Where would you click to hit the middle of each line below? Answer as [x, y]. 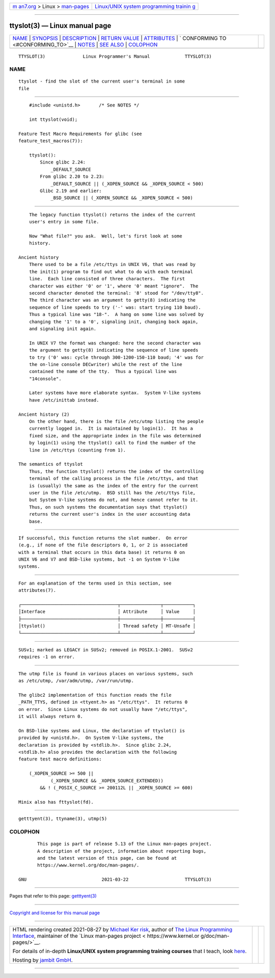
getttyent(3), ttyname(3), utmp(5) [63, 819]
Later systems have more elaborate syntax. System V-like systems [115, 393]
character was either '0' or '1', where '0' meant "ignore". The [114, 286]
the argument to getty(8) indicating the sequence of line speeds [114, 350]
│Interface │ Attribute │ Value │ [107, 612]
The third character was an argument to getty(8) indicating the [112, 300]
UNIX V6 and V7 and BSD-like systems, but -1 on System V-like [99, 560]
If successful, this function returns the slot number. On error [103, 538]
